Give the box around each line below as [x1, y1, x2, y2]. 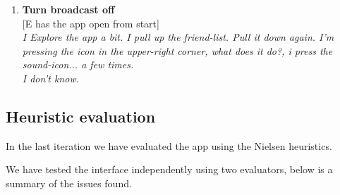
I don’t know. [22, 70, 79, 85]
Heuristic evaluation [6, 105, 156, 127]
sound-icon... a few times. [22, 57, 134, 72]
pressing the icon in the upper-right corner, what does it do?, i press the [22, 43, 333, 58]
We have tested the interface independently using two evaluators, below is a [6, 162, 333, 177]
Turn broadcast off [22, 2, 115, 16]
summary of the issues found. [6, 175, 132, 190]
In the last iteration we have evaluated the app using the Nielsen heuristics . [6, 138, 332, 153]
